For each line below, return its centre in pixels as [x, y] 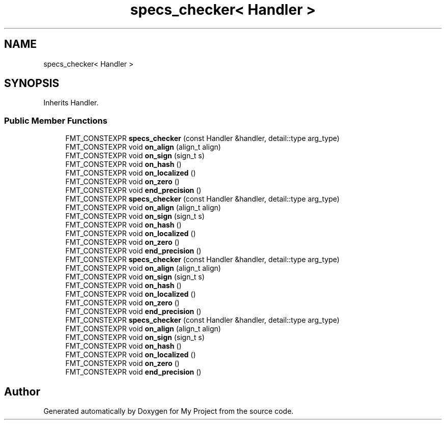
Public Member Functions [56, 120]
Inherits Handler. [71, 103]
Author [22, 391]
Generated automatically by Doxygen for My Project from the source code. [169, 411]
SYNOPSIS [32, 83]
